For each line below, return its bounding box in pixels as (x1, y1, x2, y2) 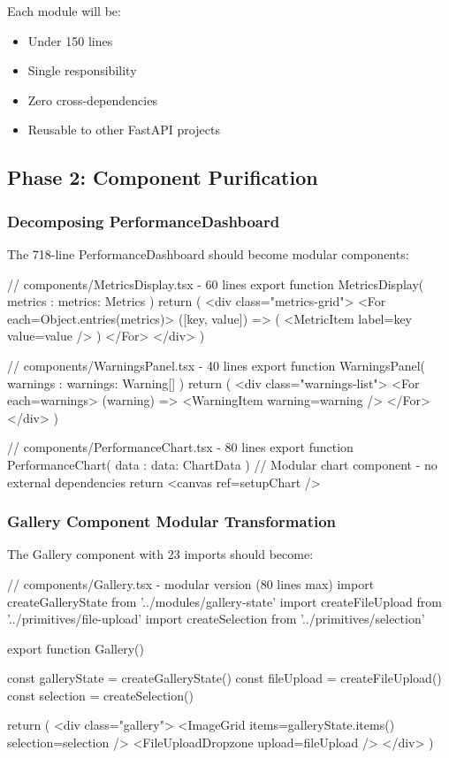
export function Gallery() (7, 639, 144, 657)
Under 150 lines (27, 31, 113, 50)
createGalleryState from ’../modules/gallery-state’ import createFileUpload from (7, 592, 442, 610)
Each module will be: (7, 2, 121, 19)
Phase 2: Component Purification (7, 164, 318, 191)
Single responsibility (27, 61, 137, 80)
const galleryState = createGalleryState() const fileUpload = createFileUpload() (7, 669, 442, 687)
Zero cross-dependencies (27, 90, 157, 109)
